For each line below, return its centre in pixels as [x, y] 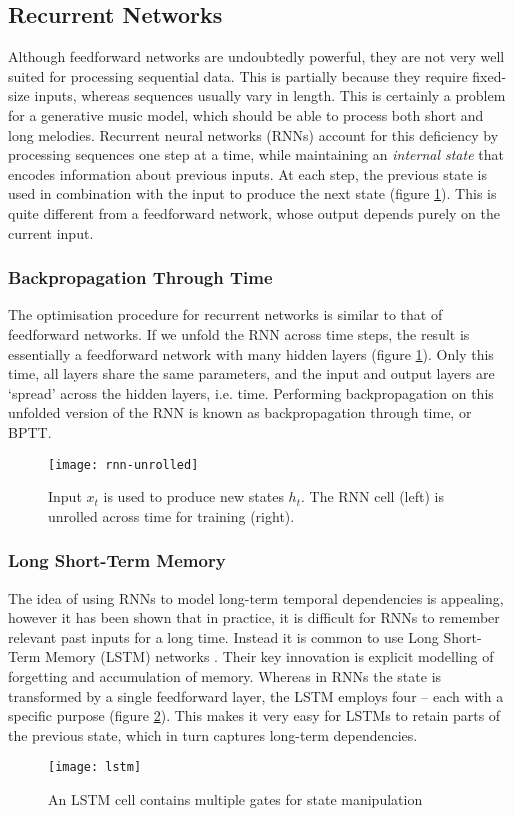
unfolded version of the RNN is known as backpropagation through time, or [240, 412]
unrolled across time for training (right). [171, 515]
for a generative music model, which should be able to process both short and [246, 114]
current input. [51, 232]
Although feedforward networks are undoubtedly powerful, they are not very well [256, 56]
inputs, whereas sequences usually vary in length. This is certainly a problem [270, 95]
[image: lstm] [95, 767]
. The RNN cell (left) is [372, 496]
